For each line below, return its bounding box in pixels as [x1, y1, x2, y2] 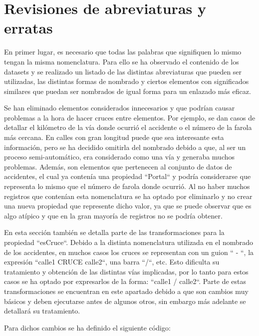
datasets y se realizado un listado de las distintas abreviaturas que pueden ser [4, 66, 242, 76]
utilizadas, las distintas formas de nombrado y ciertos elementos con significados [4, 76, 249, 86]
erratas [4, 17, 53, 38]
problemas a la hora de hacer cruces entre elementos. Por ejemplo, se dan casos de [4, 112, 256, 122]
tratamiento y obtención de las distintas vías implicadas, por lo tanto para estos [4, 266, 249, 276]
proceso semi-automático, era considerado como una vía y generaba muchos [4, 151, 235, 162]
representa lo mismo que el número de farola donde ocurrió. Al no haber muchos [4, 181, 250, 191]
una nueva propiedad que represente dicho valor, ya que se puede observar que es [4, 200, 252, 211]
